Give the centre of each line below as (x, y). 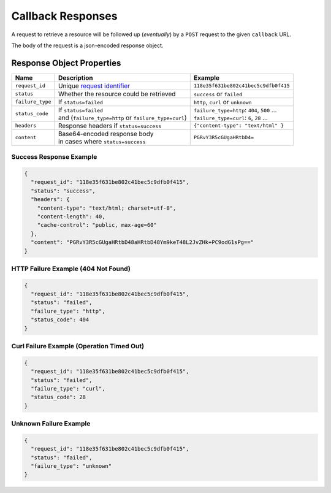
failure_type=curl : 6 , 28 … (230, 118)
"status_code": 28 (58, 397)
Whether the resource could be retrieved (117, 94)
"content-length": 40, (71, 216)
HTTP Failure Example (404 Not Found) (71, 269)
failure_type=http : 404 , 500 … (235, 110)
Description (76, 78)
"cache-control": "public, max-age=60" (97, 225)
